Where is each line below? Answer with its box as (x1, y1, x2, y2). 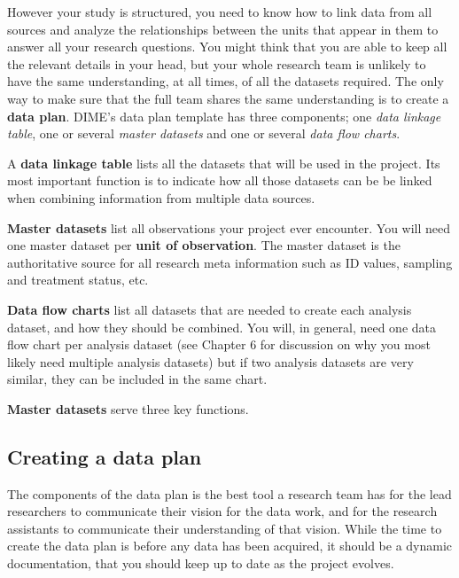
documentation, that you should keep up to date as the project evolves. (7, 554, 394, 573)
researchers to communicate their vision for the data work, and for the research (7, 502, 438, 520)
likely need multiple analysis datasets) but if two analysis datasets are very (7, 352, 414, 371)
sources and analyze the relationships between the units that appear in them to (7, 20, 439, 38)
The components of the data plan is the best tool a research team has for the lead (7, 484, 452, 503)
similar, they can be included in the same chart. (7, 370, 268, 388)
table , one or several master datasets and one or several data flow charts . (7, 124, 401, 143)
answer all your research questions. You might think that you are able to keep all (7, 37, 447, 56)
